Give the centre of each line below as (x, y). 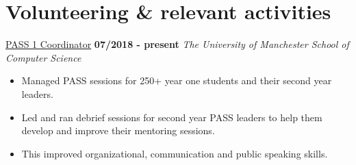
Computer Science (43, 57)
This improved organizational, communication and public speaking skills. (175, 153)
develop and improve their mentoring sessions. (118, 130)
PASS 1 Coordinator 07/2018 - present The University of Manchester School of (177, 44)
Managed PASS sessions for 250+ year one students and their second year (177, 80)
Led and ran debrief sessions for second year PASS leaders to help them (172, 117)
